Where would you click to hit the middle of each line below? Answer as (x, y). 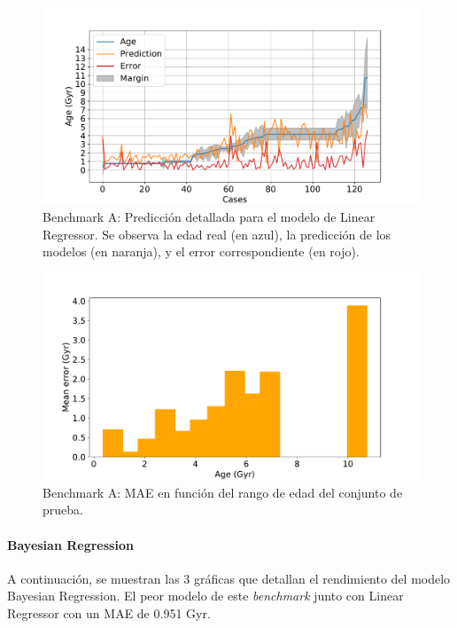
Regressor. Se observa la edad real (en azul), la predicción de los (217, 234)
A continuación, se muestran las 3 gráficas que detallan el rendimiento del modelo (229, 578)
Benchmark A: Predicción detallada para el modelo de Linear (209, 216)
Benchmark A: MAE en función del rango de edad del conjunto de (223, 492)
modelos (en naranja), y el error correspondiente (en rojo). (201, 251)
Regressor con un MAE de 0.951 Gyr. (109, 613)
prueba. (63, 510)
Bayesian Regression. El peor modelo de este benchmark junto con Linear (205, 596)
